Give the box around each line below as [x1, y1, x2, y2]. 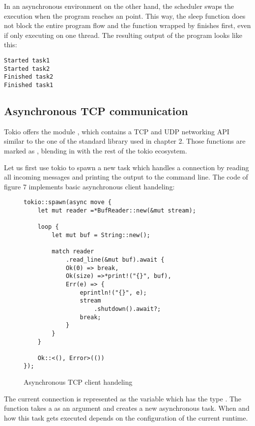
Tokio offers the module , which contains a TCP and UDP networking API [4, 126, 229, 136]
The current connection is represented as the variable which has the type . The [4, 393, 242, 403]
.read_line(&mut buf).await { [65, 256, 165, 263]
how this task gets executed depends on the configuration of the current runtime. [4, 412, 248, 423]
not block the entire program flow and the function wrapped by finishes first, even [4, 20, 251, 30]
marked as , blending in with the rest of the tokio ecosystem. [4, 145, 187, 155]
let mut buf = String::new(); [52, 231, 150, 239]
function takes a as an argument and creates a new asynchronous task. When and [4, 403, 250, 413]
